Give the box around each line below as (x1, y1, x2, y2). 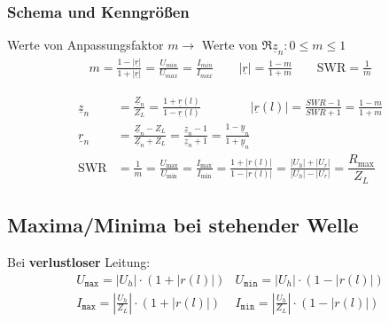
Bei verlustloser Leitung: (7, 253, 151, 271)
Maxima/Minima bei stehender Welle (7, 211, 359, 239)
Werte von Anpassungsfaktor (7, 35, 164, 54)
